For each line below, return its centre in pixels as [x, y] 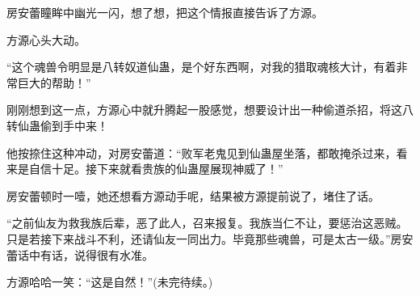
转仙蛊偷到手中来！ [57, 125]
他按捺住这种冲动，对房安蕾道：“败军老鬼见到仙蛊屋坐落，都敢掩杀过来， [202, 152]
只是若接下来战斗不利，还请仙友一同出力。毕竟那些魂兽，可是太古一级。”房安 [210, 238]
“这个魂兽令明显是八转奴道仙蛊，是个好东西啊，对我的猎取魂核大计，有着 [202, 67]
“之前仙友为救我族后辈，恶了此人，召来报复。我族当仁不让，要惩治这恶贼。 [207, 223]
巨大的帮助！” [54, 82]
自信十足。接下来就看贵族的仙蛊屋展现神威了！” [156, 169]
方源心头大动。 [46, 39]
